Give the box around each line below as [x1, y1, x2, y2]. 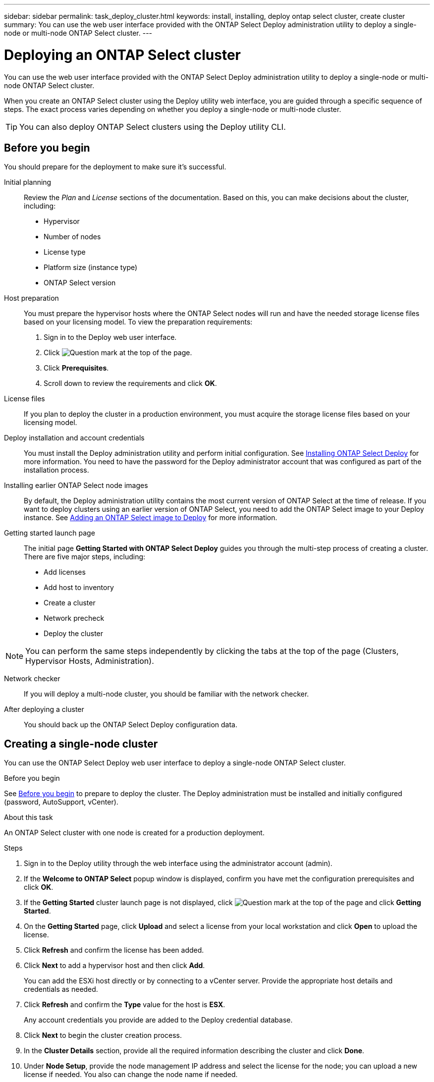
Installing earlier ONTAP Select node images [4, 481, 148, 490]
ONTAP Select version [44, 278, 116, 287]
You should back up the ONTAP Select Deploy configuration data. [24, 720, 238, 729]
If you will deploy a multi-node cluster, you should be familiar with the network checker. [24, 690, 309, 699]
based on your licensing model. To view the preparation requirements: [24, 318, 253, 326]
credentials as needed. [24, 985, 98, 994]
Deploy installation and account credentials [4, 433, 145, 442]
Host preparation [4, 294, 59, 303]
